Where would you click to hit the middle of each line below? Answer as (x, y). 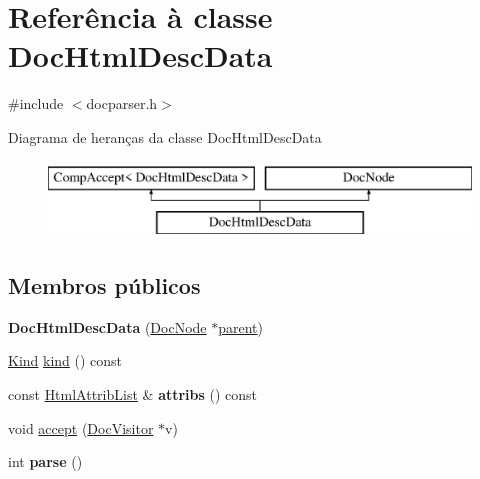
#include (36, 103)
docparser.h (122, 103)
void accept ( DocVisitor (81, 427)
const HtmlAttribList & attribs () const (133, 394)
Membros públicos (104, 285)
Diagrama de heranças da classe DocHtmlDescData (165, 136)
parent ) (240, 326)
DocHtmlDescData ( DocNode (107, 326)
